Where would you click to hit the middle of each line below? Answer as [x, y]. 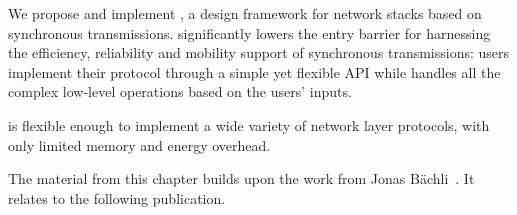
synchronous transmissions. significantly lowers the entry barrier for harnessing [249, 32]
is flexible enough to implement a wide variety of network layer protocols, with [249, 124]
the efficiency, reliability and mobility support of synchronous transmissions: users [259, 52]
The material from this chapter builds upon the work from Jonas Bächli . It [241, 178]
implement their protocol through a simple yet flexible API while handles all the [254, 71]
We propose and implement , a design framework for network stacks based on [245, 13]
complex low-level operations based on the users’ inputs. [180, 91]
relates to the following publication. [117, 197]
